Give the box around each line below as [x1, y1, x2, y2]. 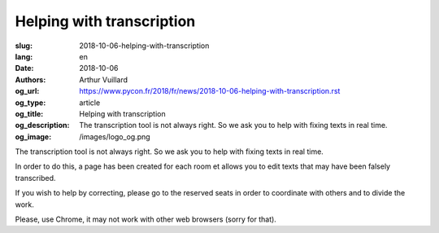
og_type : [15, 98, 46, 108]
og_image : [15, 131, 52, 142]
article [79, 98, 101, 108]
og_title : [15, 108, 44, 118]
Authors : [15, 74, 46, 85]
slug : [15, 41, 33, 51]
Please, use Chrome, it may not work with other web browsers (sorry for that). [15, 214, 276, 224]
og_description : [15, 121, 70, 130]
